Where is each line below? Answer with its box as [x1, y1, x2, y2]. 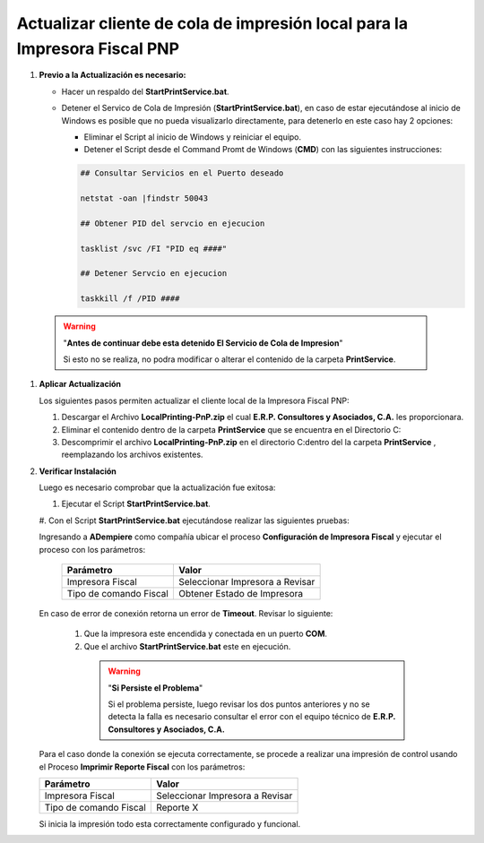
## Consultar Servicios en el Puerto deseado [80, 168, 284, 178]
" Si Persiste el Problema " [108, 682, 203, 693]
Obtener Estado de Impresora [177, 588, 304, 600]
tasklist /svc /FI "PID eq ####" [80, 243, 228, 254]
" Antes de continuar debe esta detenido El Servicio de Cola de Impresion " [63, 337, 343, 348]
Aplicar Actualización [39, 379, 121, 390]
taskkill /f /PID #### [80, 294, 180, 304]
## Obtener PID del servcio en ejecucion [80, 218, 265, 228]
